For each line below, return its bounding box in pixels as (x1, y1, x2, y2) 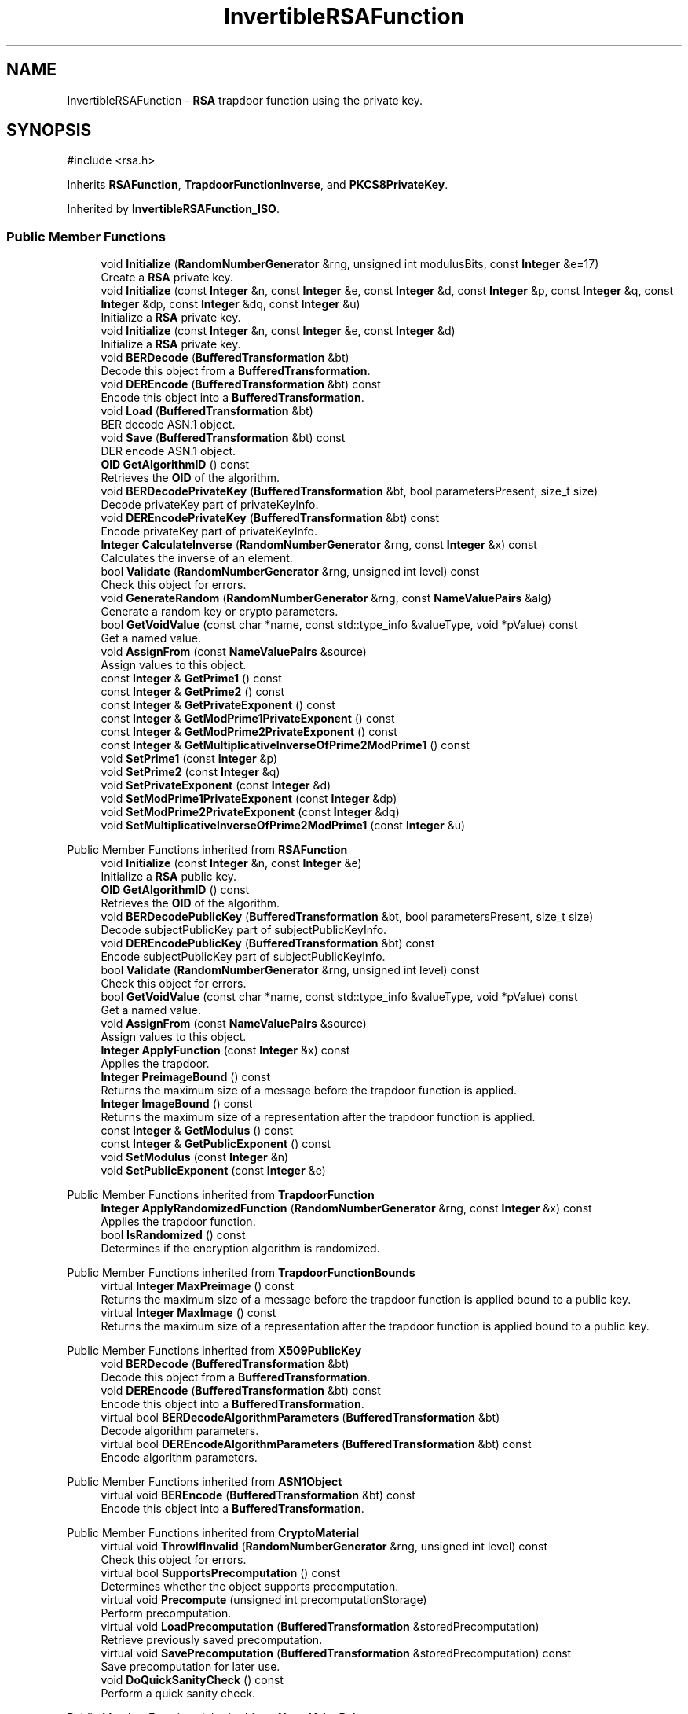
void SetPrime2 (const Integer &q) (101, 765, 280, 779)
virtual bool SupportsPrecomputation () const (101, 1566, 341, 1580)
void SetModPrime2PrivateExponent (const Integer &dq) (101, 805, 400, 819)
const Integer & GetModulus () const (101, 1124, 294, 1138)
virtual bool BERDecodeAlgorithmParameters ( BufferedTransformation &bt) (101, 1411, 500, 1425)
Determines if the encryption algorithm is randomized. (101, 1241, 380, 1256)
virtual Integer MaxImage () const (101, 1306, 276, 1320)
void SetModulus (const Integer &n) (101, 1150, 289, 1164)
